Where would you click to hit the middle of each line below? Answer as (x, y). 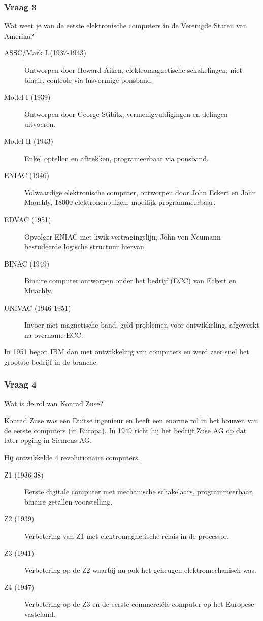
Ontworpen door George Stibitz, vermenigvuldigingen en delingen (126, 114)
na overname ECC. (54, 334)
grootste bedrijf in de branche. (51, 361)
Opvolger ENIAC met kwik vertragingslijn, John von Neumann (123, 236)
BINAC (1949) (27, 263)
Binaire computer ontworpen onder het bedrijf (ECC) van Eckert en (130, 280)
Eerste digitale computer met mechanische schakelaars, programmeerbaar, (139, 492)
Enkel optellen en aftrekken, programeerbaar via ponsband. (117, 158)
